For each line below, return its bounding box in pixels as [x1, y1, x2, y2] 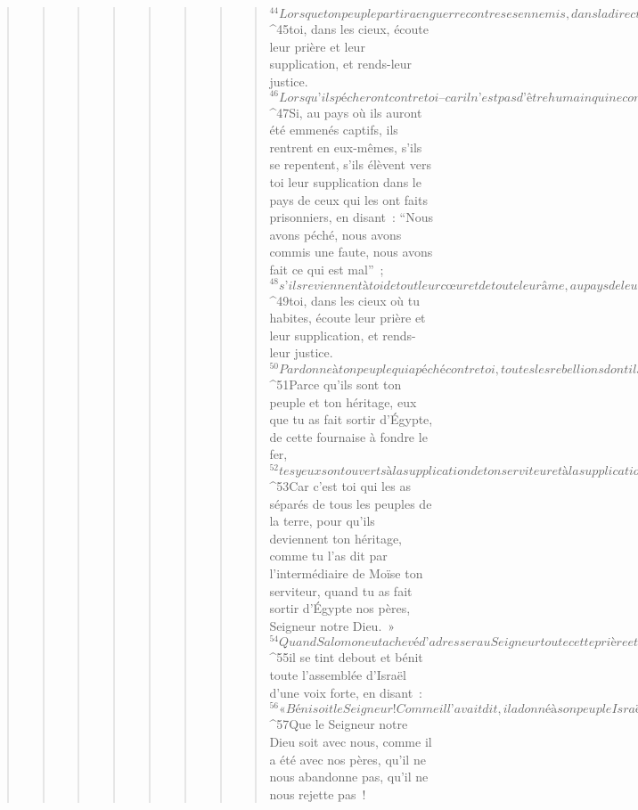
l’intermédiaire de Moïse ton [269, 564, 423, 583]
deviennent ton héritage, [269, 528, 402, 547]
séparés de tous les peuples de [269, 494, 432, 512]
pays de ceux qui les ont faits [269, 190, 428, 209]
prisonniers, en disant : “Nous [269, 208, 433, 226]
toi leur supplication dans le [269, 172, 421, 191]
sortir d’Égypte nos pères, [269, 599, 411, 618]
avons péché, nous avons [269, 225, 402, 243]
